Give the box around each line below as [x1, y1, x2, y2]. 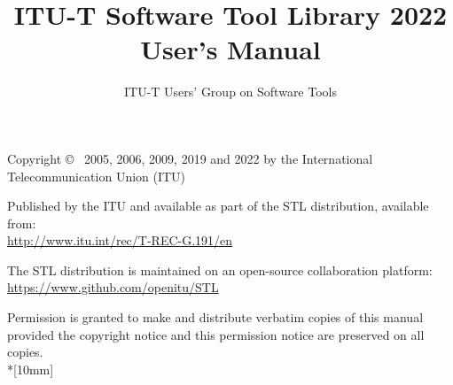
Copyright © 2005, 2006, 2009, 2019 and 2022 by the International [7, 149, 373, 167]
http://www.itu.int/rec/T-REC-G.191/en [7, 231, 233, 250]
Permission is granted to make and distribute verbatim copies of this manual [7, 308, 424, 327]
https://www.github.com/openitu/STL [7, 278, 219, 296]
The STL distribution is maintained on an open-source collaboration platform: [7, 260, 433, 279]
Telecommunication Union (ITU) [7, 166, 186, 185]
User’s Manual [140, 31, 321, 67]
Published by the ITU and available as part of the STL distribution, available [7, 196, 429, 215]
